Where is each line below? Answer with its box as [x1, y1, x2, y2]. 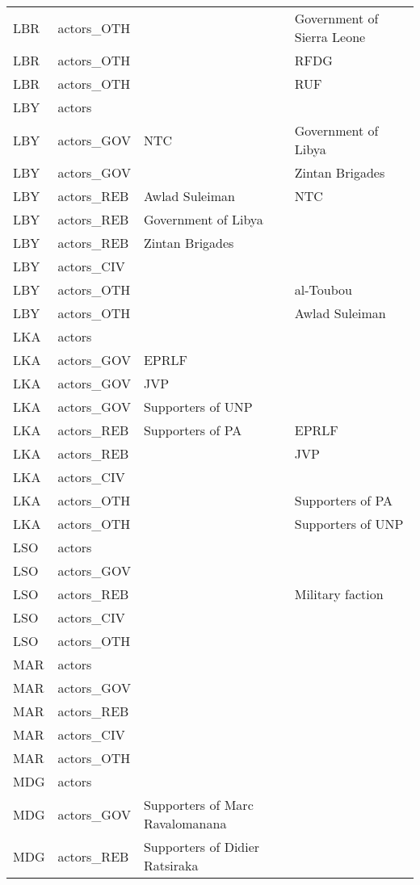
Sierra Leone [294, 27, 366, 46]
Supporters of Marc [143, 795, 254, 814]
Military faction [294, 585, 384, 603]
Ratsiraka [143, 856, 199, 875]
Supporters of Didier [143, 837, 260, 856]
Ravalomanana [143, 814, 227, 833]
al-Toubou [294, 280, 352, 299]
